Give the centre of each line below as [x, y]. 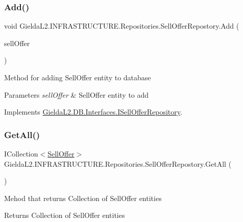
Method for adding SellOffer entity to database [78, 77]
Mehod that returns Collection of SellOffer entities [83, 198]
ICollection [21, 153]
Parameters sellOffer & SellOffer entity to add [77, 94]
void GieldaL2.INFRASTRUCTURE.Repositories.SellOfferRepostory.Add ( [122, 26]
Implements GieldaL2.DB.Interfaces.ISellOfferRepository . [93, 112]
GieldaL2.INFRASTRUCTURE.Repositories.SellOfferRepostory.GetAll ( [118, 163]
